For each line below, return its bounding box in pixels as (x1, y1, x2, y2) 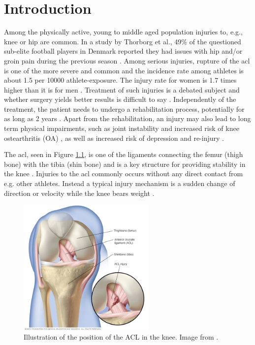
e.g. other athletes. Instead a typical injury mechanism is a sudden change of (4, 178, 235, 188)
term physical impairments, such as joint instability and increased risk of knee (4, 123, 239, 133)
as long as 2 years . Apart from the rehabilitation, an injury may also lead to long (4, 113, 251, 124)
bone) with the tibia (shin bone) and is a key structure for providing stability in (4, 158, 246, 169)
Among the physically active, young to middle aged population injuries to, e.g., (4, 27, 243, 37)
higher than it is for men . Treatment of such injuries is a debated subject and (4, 84, 240, 94)
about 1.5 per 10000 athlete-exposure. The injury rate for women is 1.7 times (4, 75, 237, 85)
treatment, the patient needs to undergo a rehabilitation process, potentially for (4, 103, 245, 114)
